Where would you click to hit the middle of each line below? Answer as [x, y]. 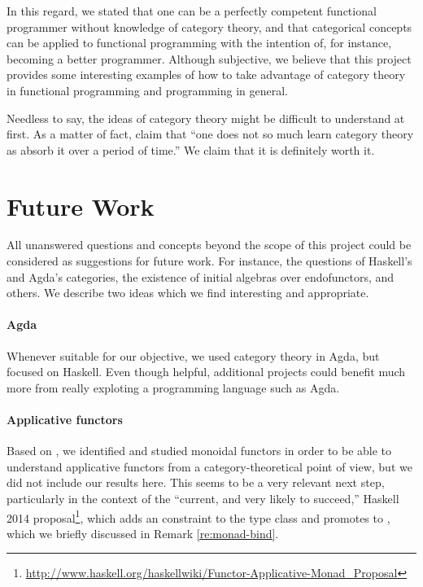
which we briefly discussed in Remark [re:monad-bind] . [143, 533]
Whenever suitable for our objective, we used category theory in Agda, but [193, 355]
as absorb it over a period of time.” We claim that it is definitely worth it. [191, 149]
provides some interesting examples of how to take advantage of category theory [206, 74]
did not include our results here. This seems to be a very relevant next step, [196, 482]
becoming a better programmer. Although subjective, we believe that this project [209, 58]
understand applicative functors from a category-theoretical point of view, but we [209, 466]
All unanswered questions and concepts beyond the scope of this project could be [209, 245]
